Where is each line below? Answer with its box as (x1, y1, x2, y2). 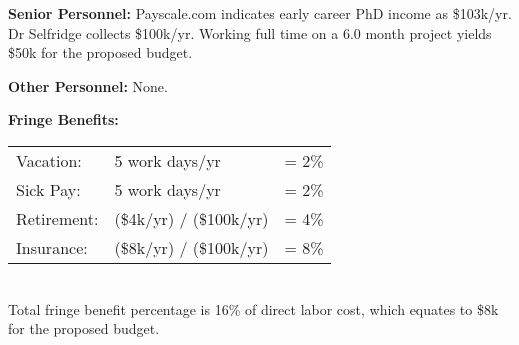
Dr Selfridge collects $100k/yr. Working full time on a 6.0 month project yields (8, 22, 492, 43)
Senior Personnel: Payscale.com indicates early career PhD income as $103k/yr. (8, 3, 512, 23)
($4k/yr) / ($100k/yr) (114, 206, 269, 230)
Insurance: (16, 235, 88, 259)
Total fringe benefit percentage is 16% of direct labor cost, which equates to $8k (8, 298, 499, 319)
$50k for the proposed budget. (8, 42, 193, 63)
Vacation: (16, 148, 82, 172)
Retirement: (16, 206, 99, 230)
